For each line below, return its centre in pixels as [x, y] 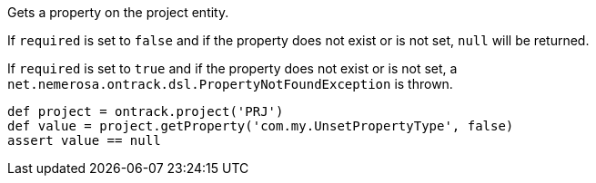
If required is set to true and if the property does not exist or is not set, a [232, 68]
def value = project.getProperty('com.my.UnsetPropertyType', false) [261, 126]
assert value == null [84, 140]
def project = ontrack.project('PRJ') [146, 111]
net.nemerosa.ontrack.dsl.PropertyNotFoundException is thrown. [230, 84]
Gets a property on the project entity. [118, 12]
